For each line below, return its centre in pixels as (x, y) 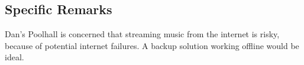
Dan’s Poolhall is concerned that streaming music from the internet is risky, (142, 34)
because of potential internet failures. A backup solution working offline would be (152, 45)
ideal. (14, 57)
